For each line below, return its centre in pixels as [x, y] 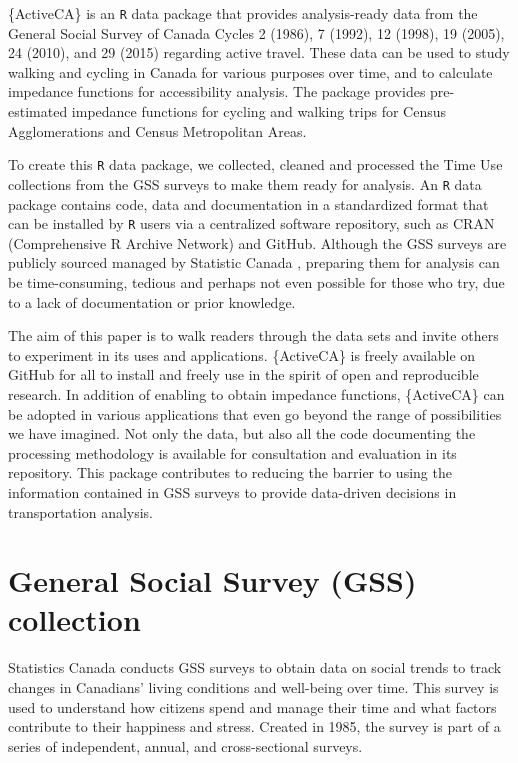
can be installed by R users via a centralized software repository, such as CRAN [251, 223]
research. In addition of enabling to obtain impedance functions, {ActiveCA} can [256, 393]
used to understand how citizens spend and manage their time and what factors [252, 706]
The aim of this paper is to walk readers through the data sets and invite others [253, 335]
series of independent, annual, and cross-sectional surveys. [185, 745]
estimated [38, 111]
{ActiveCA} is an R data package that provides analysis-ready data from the [243, 13]
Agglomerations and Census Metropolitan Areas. [157, 130]
